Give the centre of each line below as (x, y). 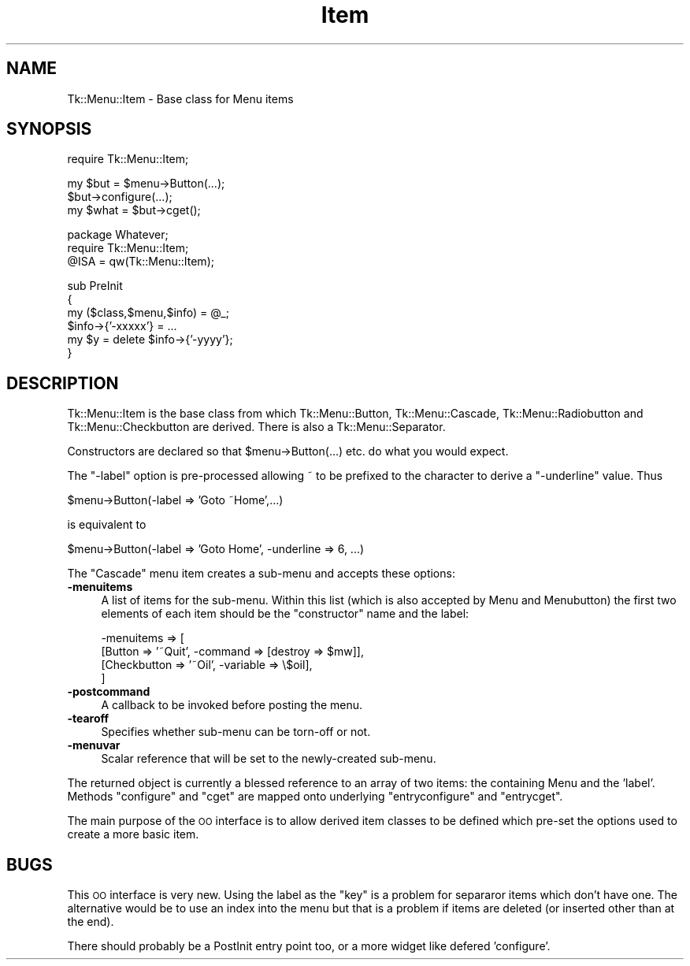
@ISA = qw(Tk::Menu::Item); (141, 262)
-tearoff (88, 719)
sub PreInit (95, 286)
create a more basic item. (133, 834)
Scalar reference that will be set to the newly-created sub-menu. (269, 759)
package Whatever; (118, 235)
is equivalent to (107, 525)
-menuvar (94, 745)
